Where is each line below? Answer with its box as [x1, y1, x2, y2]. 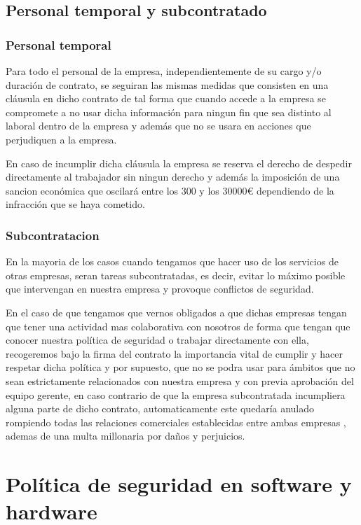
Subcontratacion [6, 226, 100, 244]
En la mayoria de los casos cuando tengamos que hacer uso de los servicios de [6, 254, 339, 269]
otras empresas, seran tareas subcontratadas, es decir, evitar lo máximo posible [6, 267, 346, 282]
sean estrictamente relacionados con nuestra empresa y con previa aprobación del [6, 373, 354, 388]
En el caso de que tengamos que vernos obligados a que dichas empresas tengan [6, 304, 347, 319]
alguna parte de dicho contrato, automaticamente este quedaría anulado [6, 401, 315, 416]
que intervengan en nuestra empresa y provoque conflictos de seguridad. [6, 281, 314, 296]
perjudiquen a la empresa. [6, 132, 117, 146]
